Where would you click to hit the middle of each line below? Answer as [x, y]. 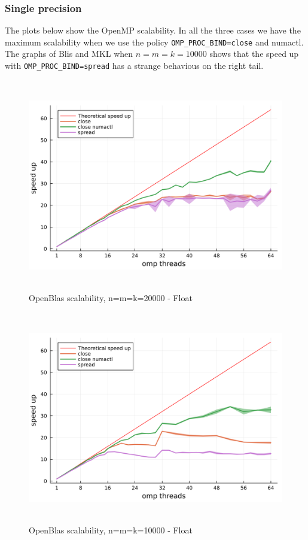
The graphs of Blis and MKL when [69, 54]
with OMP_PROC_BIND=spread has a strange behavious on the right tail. [134, 66]
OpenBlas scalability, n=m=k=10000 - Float [111, 530]
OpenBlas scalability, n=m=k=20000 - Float [111, 298]
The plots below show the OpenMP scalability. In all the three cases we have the [153, 30]
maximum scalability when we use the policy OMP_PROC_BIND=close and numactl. [154, 42]
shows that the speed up [254, 54]
